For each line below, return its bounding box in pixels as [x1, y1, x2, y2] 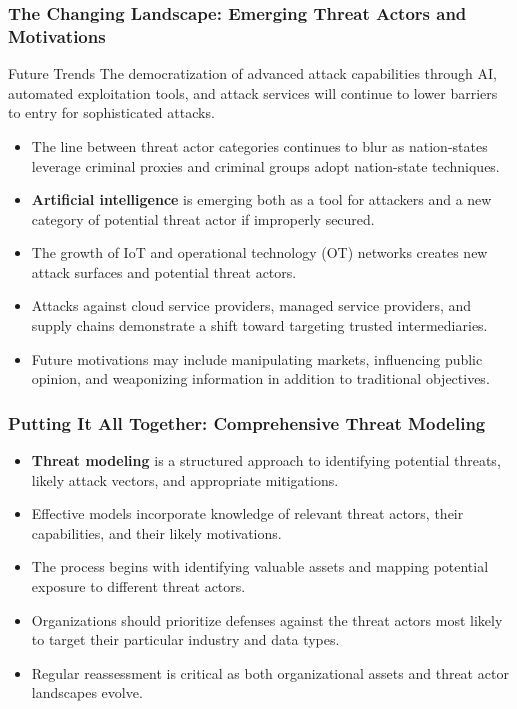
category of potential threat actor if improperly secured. [31, 208, 375, 229]
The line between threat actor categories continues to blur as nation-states [31, 135, 488, 156]
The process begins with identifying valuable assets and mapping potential [31, 556, 489, 577]
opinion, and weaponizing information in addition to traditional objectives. [31, 368, 490, 389]
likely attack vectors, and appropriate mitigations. [31, 469, 339, 490]
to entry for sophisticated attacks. [8, 102, 215, 123]
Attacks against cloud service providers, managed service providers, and [31, 295, 472, 316]
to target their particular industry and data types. [31, 629, 340, 650]
